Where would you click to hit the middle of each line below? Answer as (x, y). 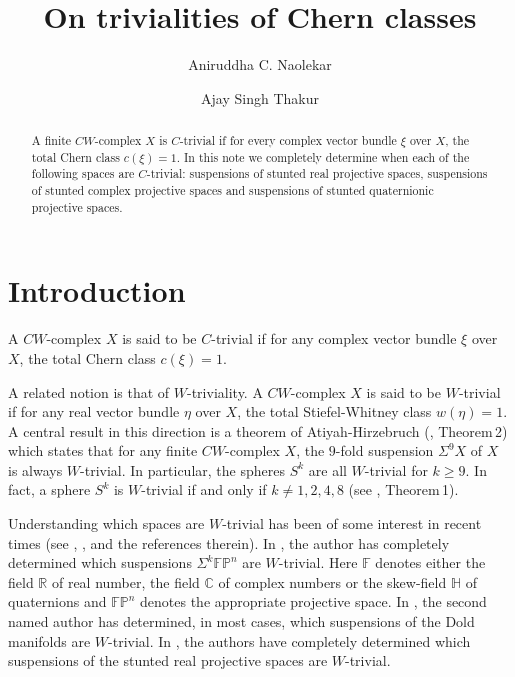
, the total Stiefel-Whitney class (334, 411)
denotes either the (430, 562)
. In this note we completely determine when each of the (323, 156)
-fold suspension (384, 450)
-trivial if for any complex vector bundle (334, 338)
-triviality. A (225, 391)
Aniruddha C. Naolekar (260, 64)
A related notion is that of (89, 391)
